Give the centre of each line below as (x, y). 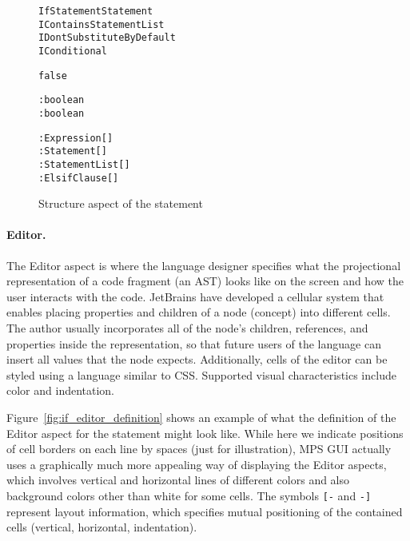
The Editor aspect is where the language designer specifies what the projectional (204, 265)
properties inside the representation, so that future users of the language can (194, 343)
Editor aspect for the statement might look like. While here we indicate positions (205, 433)
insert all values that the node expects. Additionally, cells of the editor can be (197, 359)
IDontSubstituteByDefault (107, 38)
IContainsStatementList (102, 24)
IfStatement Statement (96, 11)
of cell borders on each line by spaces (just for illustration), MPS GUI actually (199, 449)
